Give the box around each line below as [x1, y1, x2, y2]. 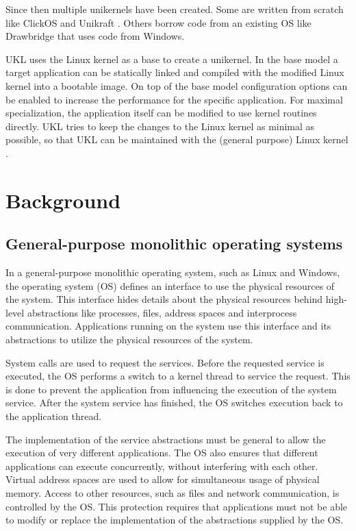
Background [5, 186, 121, 214]
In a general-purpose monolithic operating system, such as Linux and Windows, [5, 265, 340, 280]
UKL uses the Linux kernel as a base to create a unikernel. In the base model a [5, 51, 338, 66]
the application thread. [5, 409, 102, 423]
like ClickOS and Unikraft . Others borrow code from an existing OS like [5, 15, 311, 29]
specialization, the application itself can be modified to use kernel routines [5, 106, 317, 120]
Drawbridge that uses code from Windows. [5, 29, 185, 43]
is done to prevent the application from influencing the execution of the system [5, 382, 337, 396]
